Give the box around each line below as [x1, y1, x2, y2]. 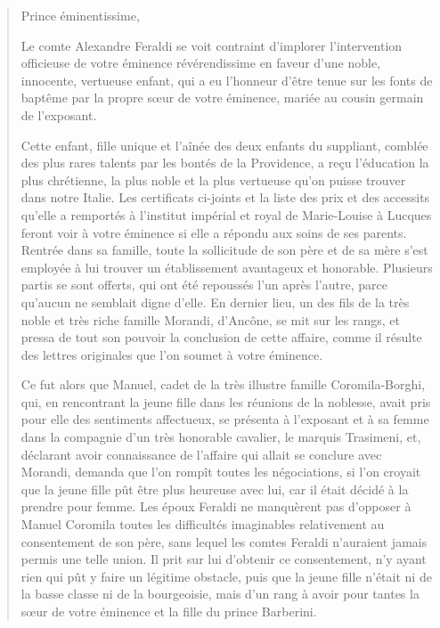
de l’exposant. [20, 105, 97, 124]
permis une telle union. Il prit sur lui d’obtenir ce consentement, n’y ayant [20, 550, 427, 568]
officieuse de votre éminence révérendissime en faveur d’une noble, [20, 53, 381, 72]
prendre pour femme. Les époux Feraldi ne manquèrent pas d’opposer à [20, 497, 411, 516]
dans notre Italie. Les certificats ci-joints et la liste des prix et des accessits [20, 188, 430, 207]
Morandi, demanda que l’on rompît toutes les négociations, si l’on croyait [20, 462, 421, 481]
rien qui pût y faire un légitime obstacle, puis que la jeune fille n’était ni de [20, 567, 432, 585]
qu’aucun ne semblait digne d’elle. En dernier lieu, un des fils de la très [20, 292, 410, 311]
